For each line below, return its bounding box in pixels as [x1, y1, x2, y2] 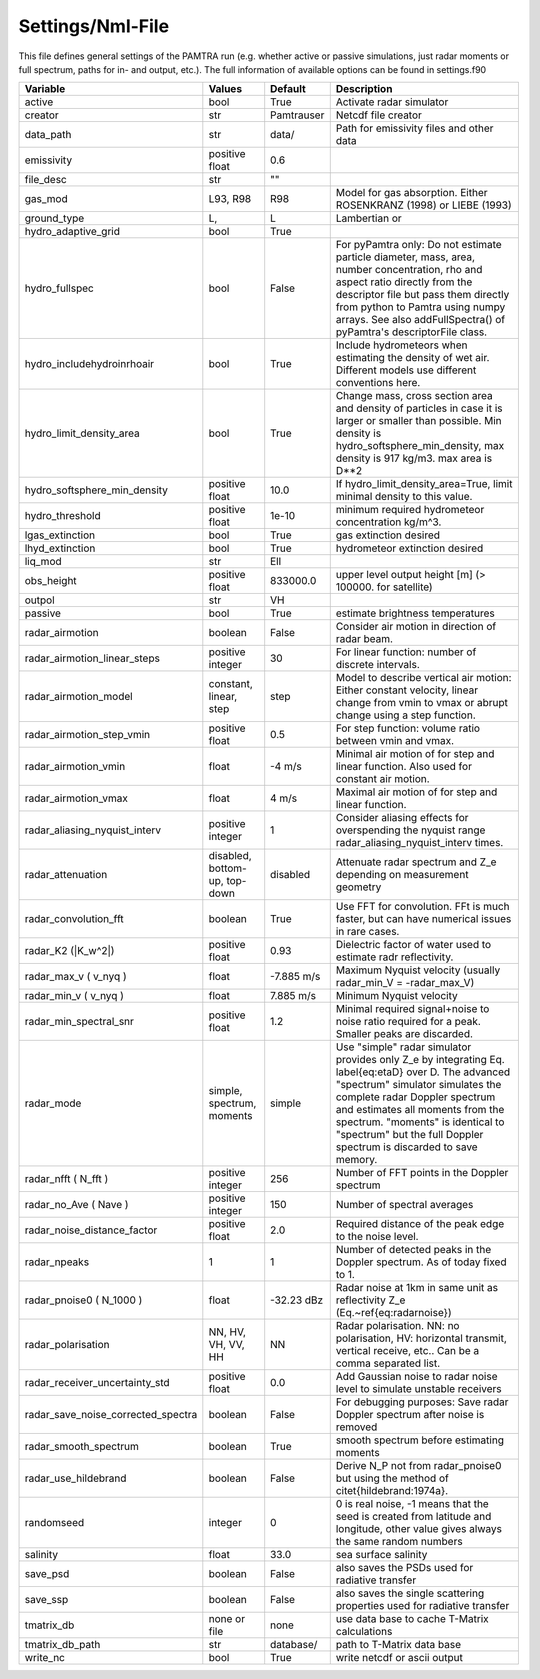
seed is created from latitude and [335, 1510, 492, 1524]
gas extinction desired [335, 528, 440, 542]
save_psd [24, 1567, 70, 1581]
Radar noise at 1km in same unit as [335, 1281, 499, 1295]
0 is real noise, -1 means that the [335, 1497, 489, 1511]
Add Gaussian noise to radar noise [335, 1370, 499, 1384]
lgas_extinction [24, 528, 96, 542]
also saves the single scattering [335, 1586, 485, 1600]
